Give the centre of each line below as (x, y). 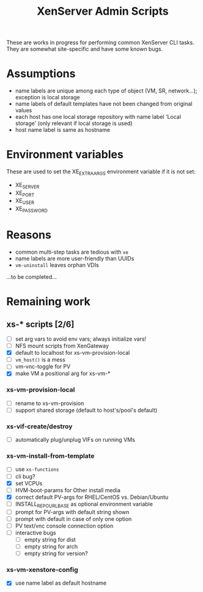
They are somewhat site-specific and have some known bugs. (85, 49)
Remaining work (48, 302)
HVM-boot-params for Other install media (68, 490)
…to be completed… (31, 276)
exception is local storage (48, 97)
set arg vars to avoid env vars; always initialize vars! (81, 339)
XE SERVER (27, 185)
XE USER (25, 202)
